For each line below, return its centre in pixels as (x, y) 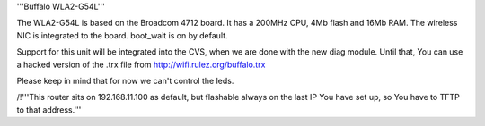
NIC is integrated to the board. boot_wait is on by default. (122, 35)
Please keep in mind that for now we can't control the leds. (125, 80)
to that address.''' (49, 109)
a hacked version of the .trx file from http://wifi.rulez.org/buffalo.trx (141, 64)
